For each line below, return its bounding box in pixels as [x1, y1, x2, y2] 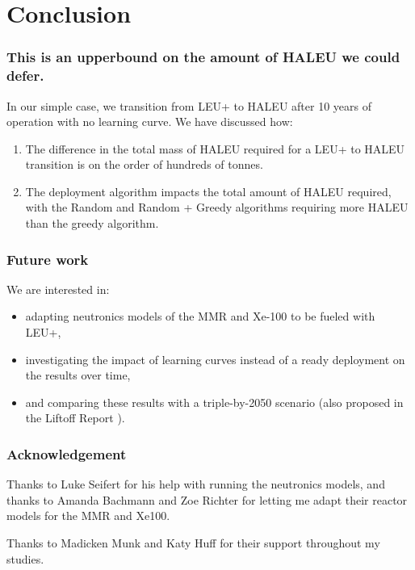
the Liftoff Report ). [25, 409, 125, 426]
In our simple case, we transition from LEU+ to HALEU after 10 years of [6, 97, 371, 114]
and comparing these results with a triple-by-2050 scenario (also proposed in [25, 393, 404, 410]
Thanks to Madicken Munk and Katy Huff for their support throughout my [6, 534, 380, 551]
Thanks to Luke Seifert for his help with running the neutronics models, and [6, 476, 385, 492]
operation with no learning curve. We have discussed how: [6, 113, 293, 130]
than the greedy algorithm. [25, 215, 159, 232]
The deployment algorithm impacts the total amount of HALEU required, [25, 182, 392, 199]
